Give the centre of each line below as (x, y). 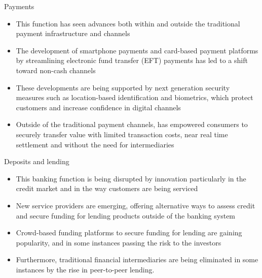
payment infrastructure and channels (73, 33)
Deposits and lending (37, 161)
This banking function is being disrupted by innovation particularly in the (131, 178)
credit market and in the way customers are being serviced (107, 188)
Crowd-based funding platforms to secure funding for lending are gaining (129, 233)
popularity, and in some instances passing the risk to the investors (119, 242)
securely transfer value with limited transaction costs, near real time (122, 134)
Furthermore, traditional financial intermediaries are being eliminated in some (137, 259)
